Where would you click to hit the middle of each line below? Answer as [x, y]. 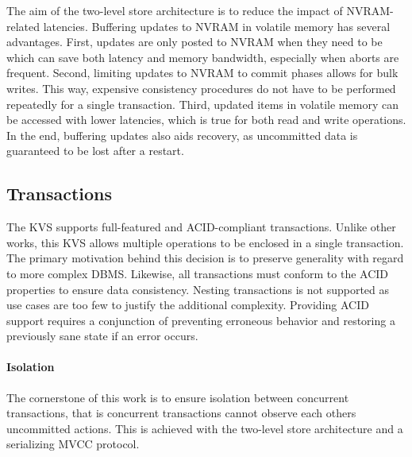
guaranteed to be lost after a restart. [95, 151]
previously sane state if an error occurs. [102, 336]
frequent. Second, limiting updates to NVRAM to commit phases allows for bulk [202, 73]
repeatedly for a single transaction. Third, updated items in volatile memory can [202, 104]
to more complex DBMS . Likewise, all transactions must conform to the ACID [198, 273]
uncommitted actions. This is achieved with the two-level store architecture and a [205, 428]
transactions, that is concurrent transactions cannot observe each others [181, 413]
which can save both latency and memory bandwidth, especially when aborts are [203, 57]
